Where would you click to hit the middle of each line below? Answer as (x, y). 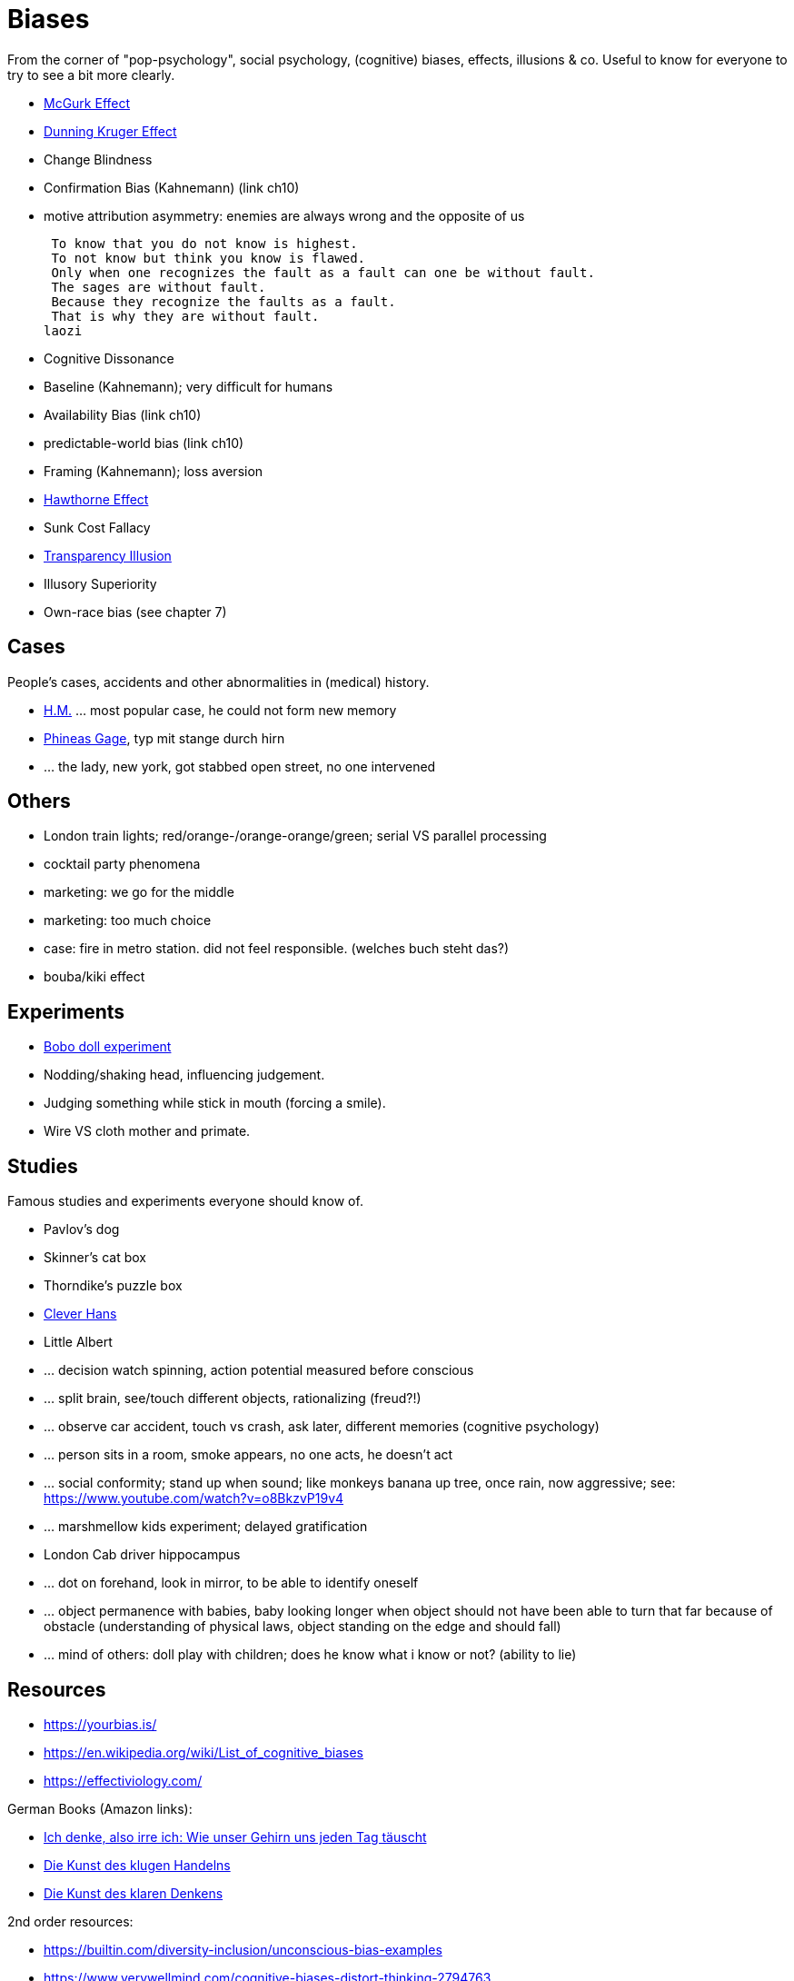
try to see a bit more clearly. (91, 75)
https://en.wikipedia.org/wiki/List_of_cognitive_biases (203, 1752)
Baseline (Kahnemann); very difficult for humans (189, 386)
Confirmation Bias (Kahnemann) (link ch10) (172, 187)
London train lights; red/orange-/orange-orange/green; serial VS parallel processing (295, 836)
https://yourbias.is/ (100, 1724)
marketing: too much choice (128, 921)
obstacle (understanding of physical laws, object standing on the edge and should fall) (303, 1627)
